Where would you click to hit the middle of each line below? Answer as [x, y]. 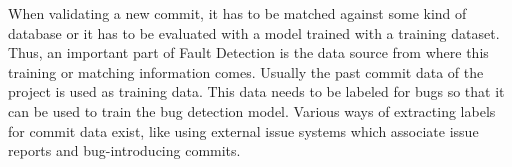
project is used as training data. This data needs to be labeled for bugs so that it [256, 91]
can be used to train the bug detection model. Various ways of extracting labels [252, 110]
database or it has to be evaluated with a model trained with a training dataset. [254, 32]
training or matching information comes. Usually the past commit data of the [246, 71]
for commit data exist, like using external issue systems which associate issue [243, 130]
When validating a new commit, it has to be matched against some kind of [237, 13]
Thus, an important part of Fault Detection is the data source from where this [248, 52]
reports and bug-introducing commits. [124, 150]
